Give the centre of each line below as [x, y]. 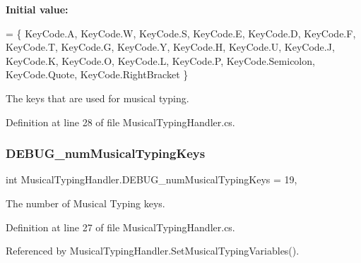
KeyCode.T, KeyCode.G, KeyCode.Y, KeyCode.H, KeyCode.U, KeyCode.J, [170, 47]
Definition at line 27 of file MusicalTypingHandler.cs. [120, 227]
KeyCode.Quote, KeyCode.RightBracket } [97, 74]
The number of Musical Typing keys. [85, 203]
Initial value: [37, 9]
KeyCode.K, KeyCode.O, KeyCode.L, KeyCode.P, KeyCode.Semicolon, [160, 60]
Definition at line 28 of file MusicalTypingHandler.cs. [120, 122]
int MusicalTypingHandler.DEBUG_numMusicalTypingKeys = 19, [152, 179]
